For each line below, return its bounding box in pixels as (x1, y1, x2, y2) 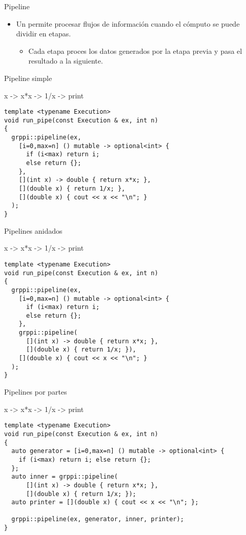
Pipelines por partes (4, 386, 67, 397)
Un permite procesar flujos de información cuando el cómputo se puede (16, 18, 240, 29)
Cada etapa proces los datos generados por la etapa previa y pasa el (28, 45, 242, 56)
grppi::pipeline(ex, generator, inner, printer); (11, 516, 184, 523)
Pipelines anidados (4, 225, 63, 236)
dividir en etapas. (16, 28, 71, 39)
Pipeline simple (4, 72, 52, 83)
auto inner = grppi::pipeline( (11, 473, 118, 481)
